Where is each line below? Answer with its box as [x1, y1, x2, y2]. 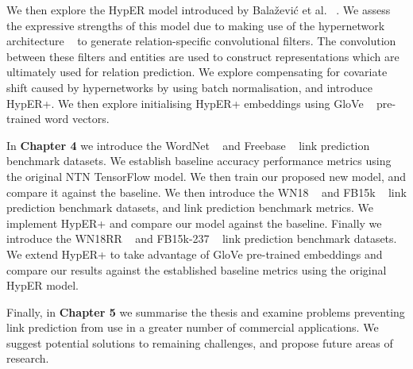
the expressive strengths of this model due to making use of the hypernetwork [6, 17, 385, 33]
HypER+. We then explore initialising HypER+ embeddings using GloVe [6, 94, 364, 111]
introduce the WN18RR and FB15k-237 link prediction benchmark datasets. [6, 230, 397, 247]
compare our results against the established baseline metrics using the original [6, 261, 387, 278]
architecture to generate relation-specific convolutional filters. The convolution [6, 33, 396, 49]
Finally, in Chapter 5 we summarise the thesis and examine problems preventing [6, 303, 405, 320]
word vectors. [44, 110, 110, 127]
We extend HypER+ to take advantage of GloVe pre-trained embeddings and [6, 245, 383, 262]
